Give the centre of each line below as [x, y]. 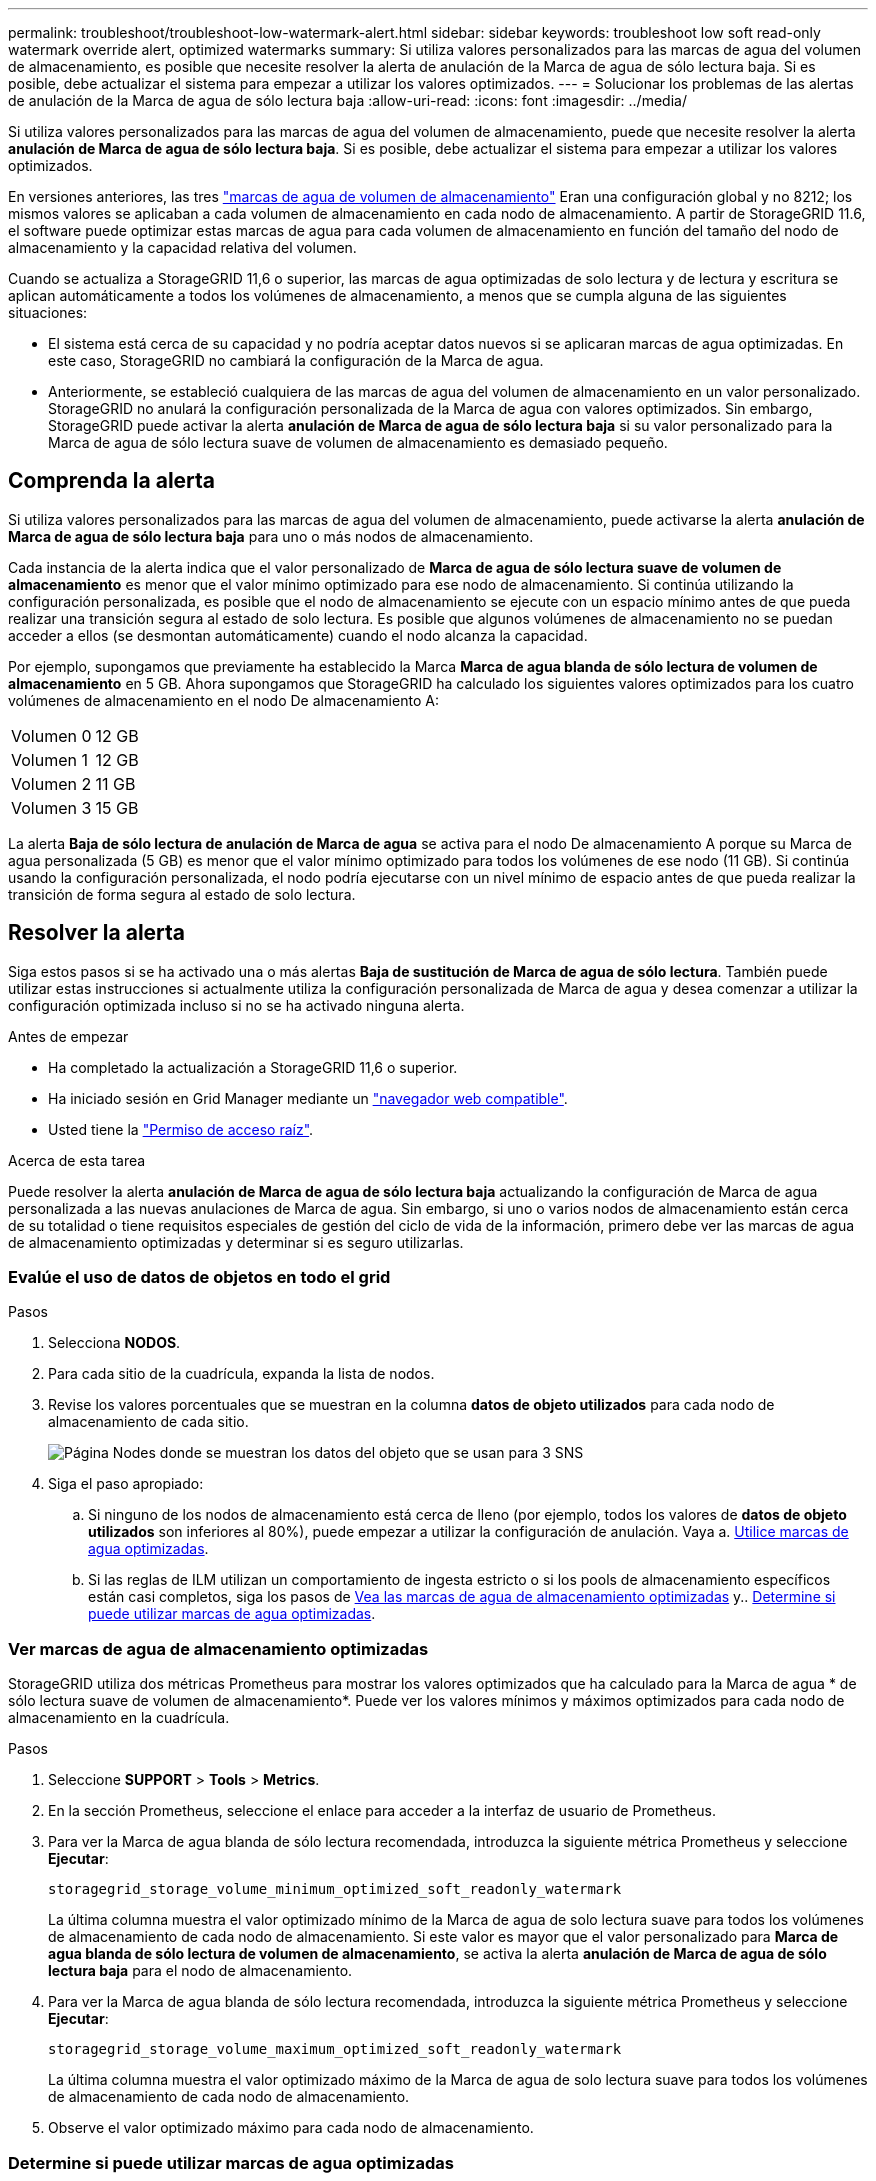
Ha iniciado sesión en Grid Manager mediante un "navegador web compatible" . [308, 1098]
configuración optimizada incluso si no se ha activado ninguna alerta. [236, 1005]
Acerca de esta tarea [77, 1160]
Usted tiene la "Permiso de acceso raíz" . [181, 1129]
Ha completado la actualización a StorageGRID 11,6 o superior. [253, 1067]
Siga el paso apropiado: [126, 1484]
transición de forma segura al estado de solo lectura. [182, 894]
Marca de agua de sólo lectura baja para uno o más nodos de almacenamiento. [271, 536]
